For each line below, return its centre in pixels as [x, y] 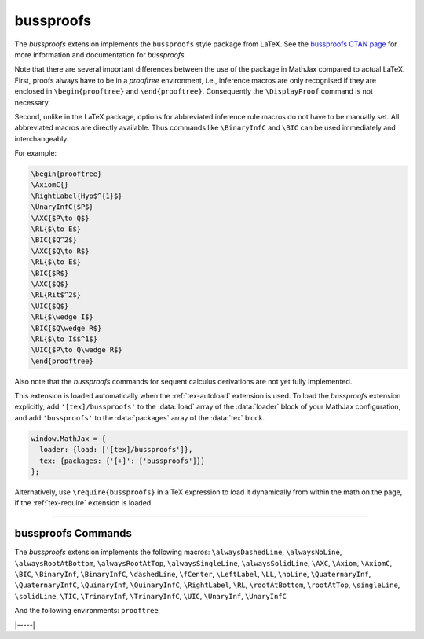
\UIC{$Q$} [50, 306]
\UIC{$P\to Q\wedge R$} [77, 350]
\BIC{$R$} [50, 273]
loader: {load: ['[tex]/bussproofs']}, [116, 450]
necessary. [33, 102]
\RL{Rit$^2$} [56, 295]
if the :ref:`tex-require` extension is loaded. [84, 503]
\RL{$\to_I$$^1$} [64, 339]
